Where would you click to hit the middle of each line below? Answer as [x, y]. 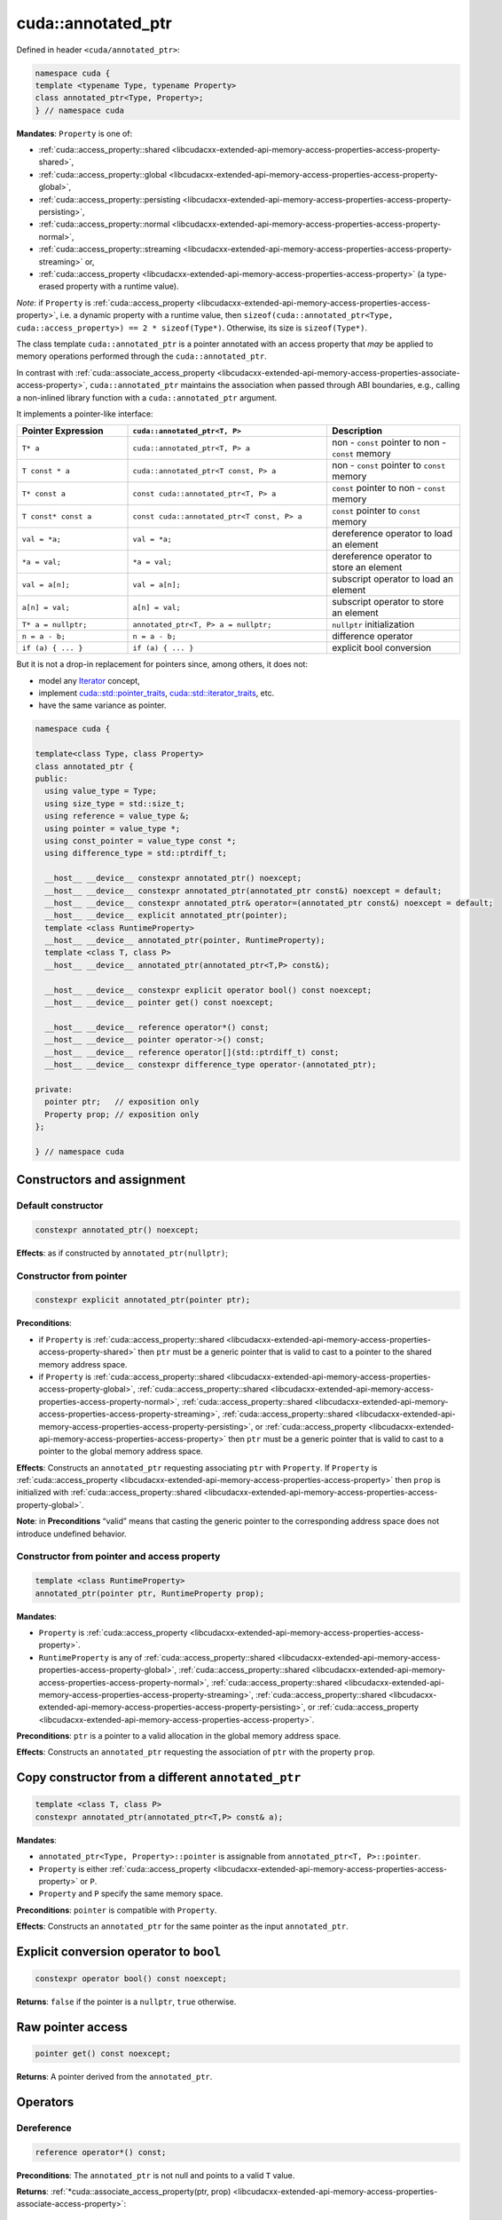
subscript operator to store [388, 602]
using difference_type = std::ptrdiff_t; [136, 853]
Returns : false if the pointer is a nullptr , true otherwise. [126, 2002]
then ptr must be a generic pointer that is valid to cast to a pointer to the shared [285, 1352]
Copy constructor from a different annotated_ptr [159, 1777]
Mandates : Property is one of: [75, 133]
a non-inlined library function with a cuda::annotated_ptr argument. [147, 397]
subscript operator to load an [393, 579]
